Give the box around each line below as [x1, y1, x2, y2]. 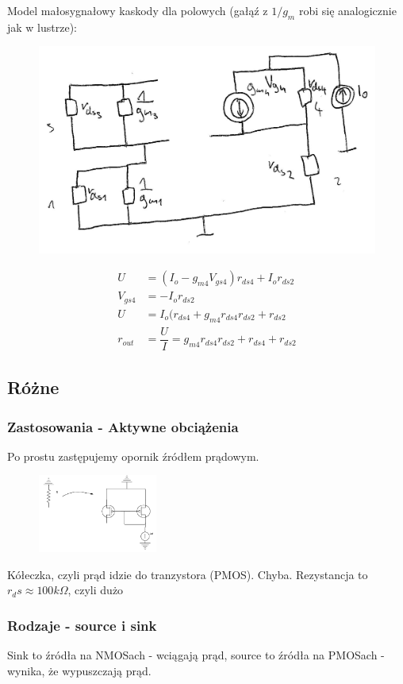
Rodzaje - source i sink [7, 615, 157, 635]
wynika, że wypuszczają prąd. [7, 662, 152, 678]
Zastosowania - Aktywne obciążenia [7, 416, 239, 436]
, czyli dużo [67, 582, 124, 598]
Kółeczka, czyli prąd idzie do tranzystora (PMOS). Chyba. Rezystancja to [7, 566, 368, 582]
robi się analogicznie [298, 2, 397, 18]
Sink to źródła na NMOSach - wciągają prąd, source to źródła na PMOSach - [7, 646, 385, 663]
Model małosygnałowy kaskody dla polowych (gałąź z [7, 2, 268, 18]
